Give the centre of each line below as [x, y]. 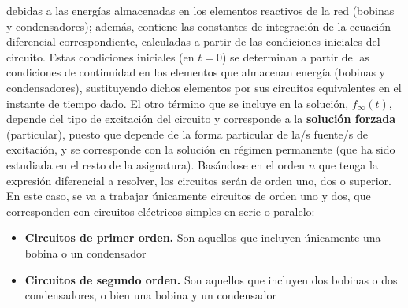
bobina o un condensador [85, 252]
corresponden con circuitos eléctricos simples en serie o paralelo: [161, 211]
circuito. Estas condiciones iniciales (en [100, 56]
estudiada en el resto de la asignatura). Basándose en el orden [156, 164]
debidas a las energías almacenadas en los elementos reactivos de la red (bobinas [200, 10]
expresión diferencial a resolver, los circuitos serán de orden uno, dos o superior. [199, 180]
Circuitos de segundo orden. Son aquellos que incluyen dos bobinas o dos [211, 279]
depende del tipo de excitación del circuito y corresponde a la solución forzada [201, 119]
